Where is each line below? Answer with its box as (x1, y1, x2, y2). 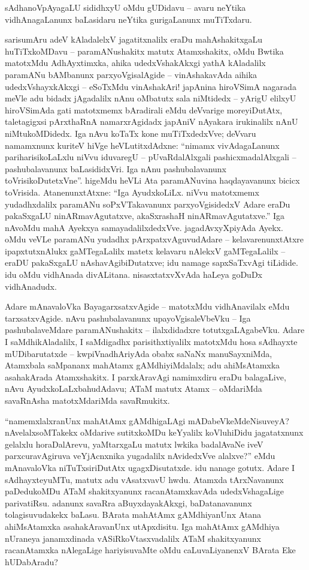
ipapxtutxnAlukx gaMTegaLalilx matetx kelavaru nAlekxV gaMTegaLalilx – (5, 244, 286, 257)
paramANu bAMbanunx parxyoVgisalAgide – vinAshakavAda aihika (5, 68, 257, 80)
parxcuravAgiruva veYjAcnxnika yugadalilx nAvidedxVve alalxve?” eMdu (5, 449, 275, 462)
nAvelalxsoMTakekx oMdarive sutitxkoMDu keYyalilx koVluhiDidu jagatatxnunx (5, 426, 304, 439)
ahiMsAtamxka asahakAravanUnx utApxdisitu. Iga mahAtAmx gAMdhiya (5, 520, 280, 532)
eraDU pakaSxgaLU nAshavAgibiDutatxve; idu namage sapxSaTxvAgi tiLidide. (5, 256, 298, 269)
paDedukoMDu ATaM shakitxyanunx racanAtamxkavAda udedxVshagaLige (5, 485, 284, 497)
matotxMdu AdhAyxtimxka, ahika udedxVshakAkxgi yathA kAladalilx (5, 56, 266, 69)
